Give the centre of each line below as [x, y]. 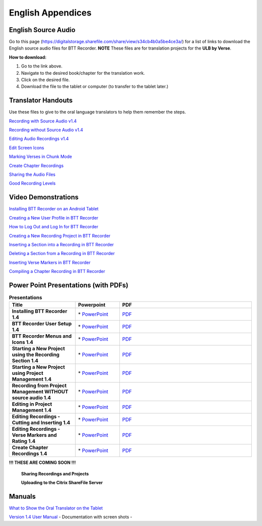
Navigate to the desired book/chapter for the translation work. [83, 73]
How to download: [28, 57]
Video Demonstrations [44, 197]
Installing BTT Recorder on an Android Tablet [54, 209]
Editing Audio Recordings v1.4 [39, 139]
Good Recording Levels [32, 183]
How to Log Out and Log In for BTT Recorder [54, 227]
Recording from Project [39, 386]
